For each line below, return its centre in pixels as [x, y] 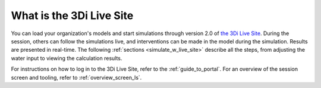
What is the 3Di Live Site [72, 15]
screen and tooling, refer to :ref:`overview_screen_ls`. [76, 77]
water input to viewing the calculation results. [67, 58]
